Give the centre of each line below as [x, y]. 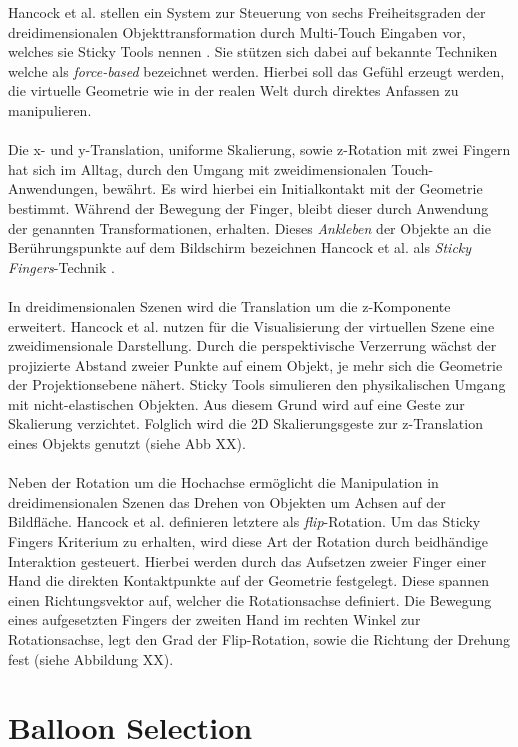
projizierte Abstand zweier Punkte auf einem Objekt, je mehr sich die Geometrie [255, 364]
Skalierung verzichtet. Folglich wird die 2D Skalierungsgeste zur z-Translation [245, 423]
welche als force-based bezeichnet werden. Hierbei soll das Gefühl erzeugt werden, [256, 70]
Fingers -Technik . [61, 266]
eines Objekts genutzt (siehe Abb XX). [127, 443]
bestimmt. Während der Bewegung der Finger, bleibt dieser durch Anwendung [248, 207]
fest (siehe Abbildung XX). [91, 658]
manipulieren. [50, 109]
